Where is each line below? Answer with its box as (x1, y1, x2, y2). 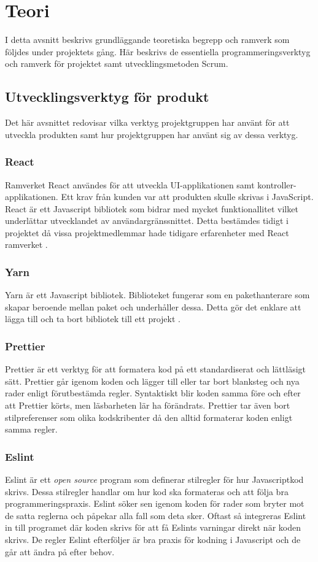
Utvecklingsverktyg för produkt (5, 87, 209, 106)
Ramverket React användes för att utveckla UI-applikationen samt (5, 178, 255, 191)
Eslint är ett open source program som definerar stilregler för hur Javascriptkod (5, 473, 304, 486)
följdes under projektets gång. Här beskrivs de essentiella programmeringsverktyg (5, 45, 311, 58)
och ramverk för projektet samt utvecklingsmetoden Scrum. (5, 57, 228, 70)
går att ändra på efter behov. (5, 545, 115, 558)
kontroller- (257, 178, 297, 191)
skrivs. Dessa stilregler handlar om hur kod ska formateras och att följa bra (5, 485, 289, 498)
